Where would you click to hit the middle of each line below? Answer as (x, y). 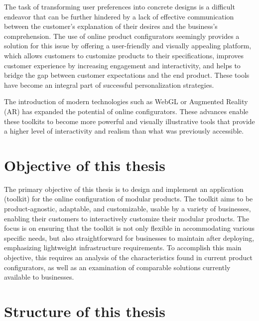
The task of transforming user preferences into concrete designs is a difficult (120, 6)
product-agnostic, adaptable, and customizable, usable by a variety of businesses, (128, 209)
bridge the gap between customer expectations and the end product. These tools (127, 75)
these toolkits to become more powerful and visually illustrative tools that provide (129, 121)
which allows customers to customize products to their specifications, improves (124, 55)
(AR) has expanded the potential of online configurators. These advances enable (126, 111)
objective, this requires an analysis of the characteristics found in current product (128, 257)
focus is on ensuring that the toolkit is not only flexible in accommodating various (129, 228)
